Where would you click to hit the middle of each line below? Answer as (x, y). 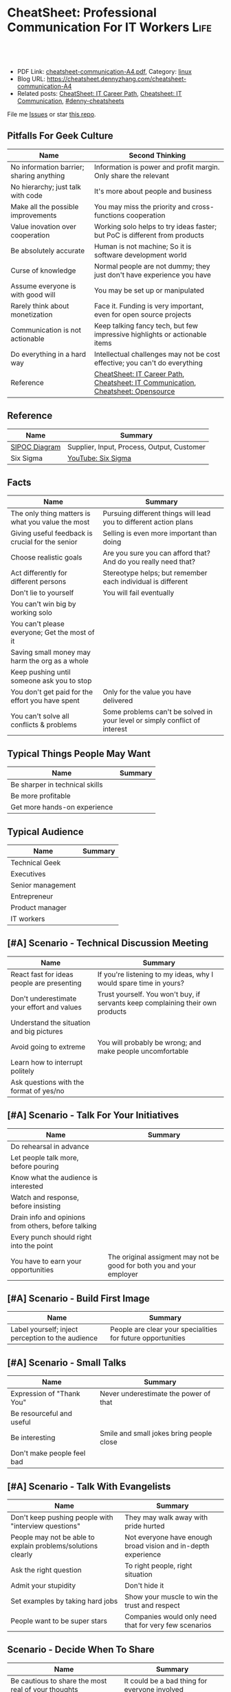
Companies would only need (171, 1617)
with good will (33, 295)
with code (26, 195)
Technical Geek (36, 863)
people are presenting (46, 983)
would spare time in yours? (141, 983)
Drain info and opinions (48, 1217)
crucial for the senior (44, 542)
